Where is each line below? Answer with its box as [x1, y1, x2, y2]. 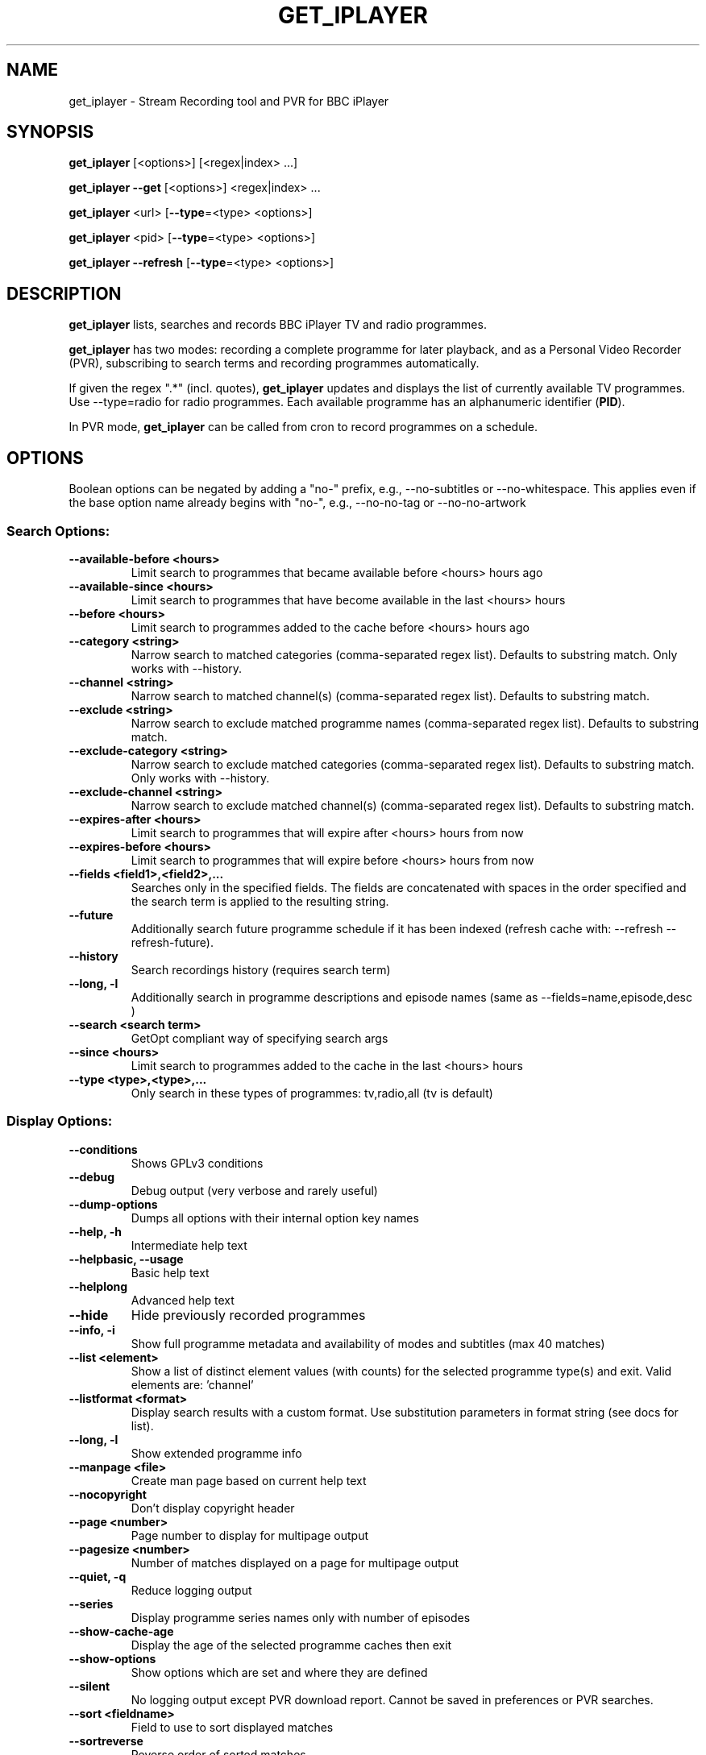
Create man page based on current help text [131, 1473, 367, 1487]
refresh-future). [131, 935, 214, 949]
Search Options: [6, 522, 110, 539]
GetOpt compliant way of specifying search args [131, 1031, 388, 1045]
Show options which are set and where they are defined [131, 1665, 428, 1679]
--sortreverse [69, 1733, 143, 1748]
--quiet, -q [69, 1569, 127, 1583]
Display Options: [6, 1113, 113, 1130]
